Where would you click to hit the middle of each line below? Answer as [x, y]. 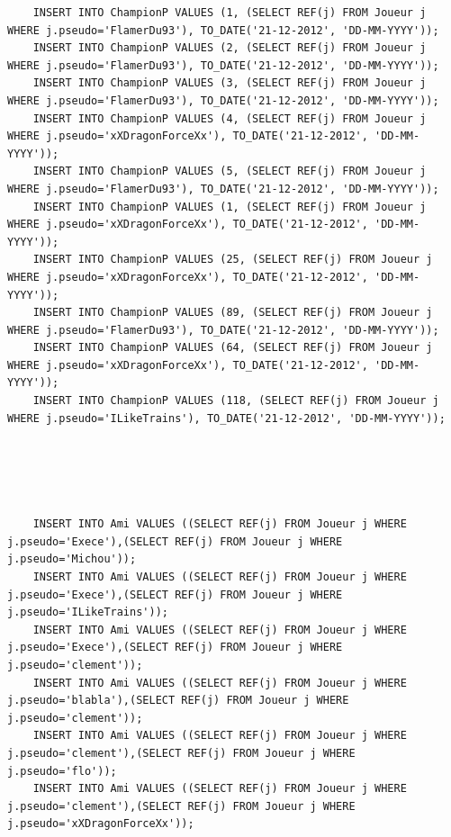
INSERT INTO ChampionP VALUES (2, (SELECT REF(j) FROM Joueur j [230, 48]
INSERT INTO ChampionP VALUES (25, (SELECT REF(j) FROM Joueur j [233, 260]
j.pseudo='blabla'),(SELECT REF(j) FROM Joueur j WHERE [178, 701]
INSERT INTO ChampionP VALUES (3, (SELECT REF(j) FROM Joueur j [230, 83]
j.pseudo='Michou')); [72, 559]
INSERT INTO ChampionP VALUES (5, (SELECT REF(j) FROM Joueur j [230, 171]
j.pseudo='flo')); [62, 771]
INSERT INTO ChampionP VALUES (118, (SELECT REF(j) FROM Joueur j [236, 401]
